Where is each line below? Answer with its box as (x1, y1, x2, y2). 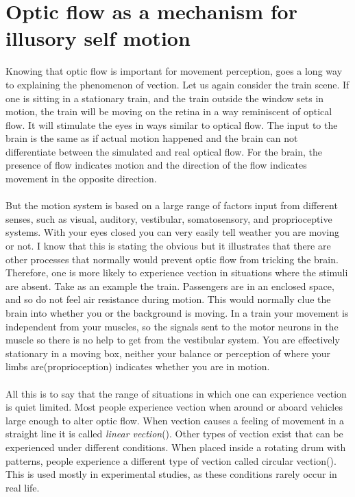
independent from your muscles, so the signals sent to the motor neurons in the (5, 319, 339, 333)
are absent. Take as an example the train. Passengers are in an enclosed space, (5, 278, 334, 293)
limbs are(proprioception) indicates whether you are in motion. (5, 359, 270, 374)
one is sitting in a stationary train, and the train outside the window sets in (5, 90, 324, 105)
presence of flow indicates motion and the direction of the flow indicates (5, 158, 307, 172)
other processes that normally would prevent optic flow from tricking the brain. (5, 252, 339, 266)
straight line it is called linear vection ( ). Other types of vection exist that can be (5, 426, 343, 441)
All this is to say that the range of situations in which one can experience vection (5, 386, 347, 400)
